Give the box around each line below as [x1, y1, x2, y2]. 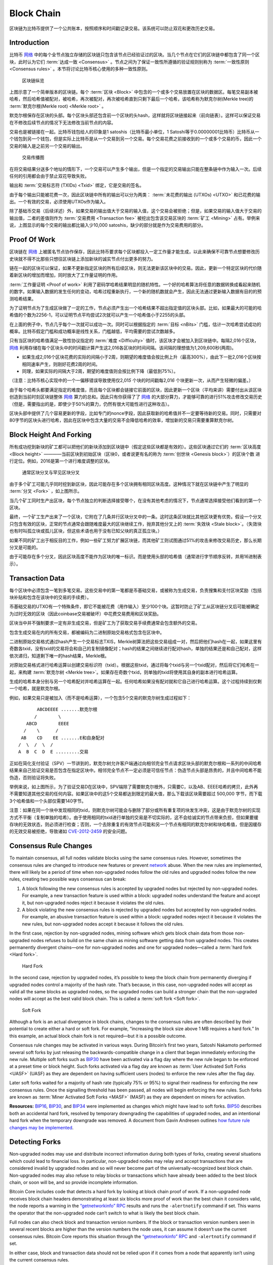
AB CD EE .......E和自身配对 [21, 735, 105, 741]
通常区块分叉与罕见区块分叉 [22, 470, 80, 476]
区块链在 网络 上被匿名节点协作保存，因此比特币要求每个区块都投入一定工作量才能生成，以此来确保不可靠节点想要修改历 [9, 248, 260, 255]
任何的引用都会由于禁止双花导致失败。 [9, 173, 89, 179]
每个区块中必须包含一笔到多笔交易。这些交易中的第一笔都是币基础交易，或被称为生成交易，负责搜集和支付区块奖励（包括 [9, 587, 262, 593]
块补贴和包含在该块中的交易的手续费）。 [9, 595, 92, 601]
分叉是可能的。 [9, 544, 40, 550]
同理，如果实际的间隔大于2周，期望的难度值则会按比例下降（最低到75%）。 [22, 368, 178, 374]
